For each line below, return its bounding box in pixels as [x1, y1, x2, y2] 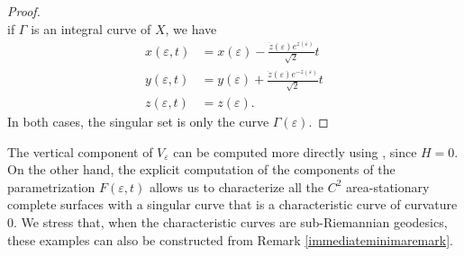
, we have [165, 19, 217, 38]
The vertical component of [7, 142, 153, 161]
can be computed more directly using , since [173, 142, 417, 161]
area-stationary [346, 177, 430, 196]
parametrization [7, 177, 96, 196]
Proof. [7, 2, 41, 20]
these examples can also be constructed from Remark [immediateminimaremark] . [7, 230, 453, 249]
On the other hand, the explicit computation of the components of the [7, 160, 396, 179]
